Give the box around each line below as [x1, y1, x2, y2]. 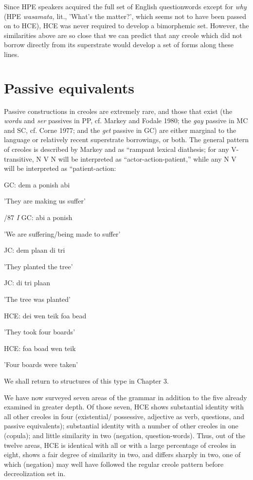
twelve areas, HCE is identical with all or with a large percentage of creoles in [4, 440, 236, 450]
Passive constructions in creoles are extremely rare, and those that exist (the [4, 106, 233, 116]
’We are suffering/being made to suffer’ [4, 228, 121, 239]
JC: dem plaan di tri [4, 245, 65, 255]
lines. [4, 49, 19, 59]
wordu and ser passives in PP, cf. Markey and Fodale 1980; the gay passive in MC [4, 115, 248, 126]
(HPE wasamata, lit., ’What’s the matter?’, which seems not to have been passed [4, 11, 247, 21]
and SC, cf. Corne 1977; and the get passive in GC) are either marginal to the [4, 125, 236, 135]
